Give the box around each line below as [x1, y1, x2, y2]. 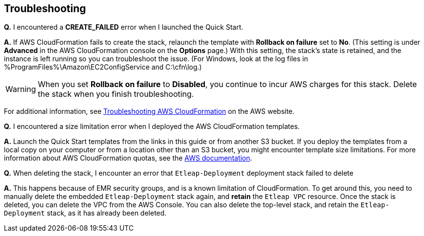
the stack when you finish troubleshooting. [37, 89, 194, 99]
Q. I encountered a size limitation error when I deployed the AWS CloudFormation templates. [4, 122, 300, 131]
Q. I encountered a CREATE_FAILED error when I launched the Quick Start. [4, 23, 243, 32]
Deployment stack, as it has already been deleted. [4, 209, 166, 218]
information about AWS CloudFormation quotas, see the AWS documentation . [4, 154, 252, 163]
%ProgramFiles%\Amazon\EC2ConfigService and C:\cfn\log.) [4, 63, 202, 72]
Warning [5, 84, 36, 94]
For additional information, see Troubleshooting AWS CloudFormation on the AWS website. [4, 107, 295, 116]
